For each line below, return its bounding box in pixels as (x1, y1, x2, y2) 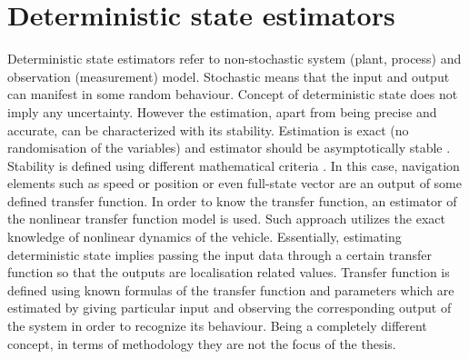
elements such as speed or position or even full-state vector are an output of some (7, 174, 462, 193)
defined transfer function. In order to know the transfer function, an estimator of (7, 191, 457, 210)
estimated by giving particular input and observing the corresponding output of (7, 298, 452, 317)
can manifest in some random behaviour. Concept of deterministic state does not (7, 85, 458, 104)
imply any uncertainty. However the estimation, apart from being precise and (7, 102, 437, 121)
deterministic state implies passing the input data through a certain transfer (7, 244, 432, 264)
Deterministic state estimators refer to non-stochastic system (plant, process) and (7, 49, 462, 68)
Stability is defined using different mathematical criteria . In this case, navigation (7, 155, 460, 175)
